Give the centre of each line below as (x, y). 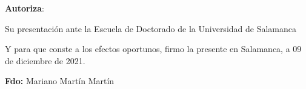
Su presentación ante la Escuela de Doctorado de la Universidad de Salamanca (151, 28)
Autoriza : (25, 8)
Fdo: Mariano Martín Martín (60, 81)
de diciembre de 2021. (45, 60)
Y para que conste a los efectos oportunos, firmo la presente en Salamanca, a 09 (153, 49)
